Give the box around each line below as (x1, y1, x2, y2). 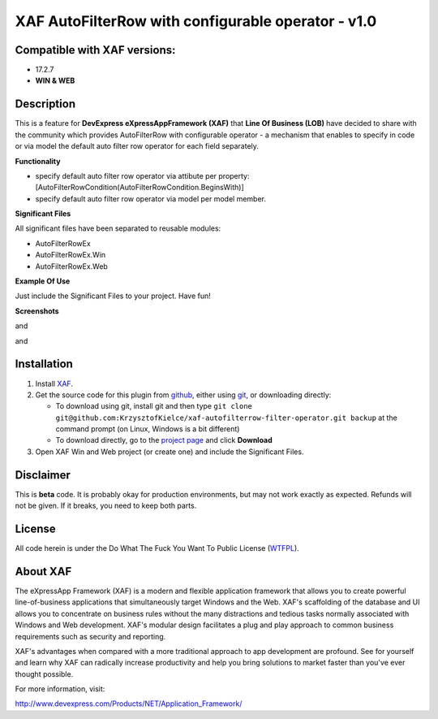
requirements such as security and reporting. (15, 631, 166, 641)
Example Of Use (15, 276, 71, 286)
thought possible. (15, 669, 74, 678)
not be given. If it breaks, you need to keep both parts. (15, 500, 197, 511)
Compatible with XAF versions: (15, 43, 176, 57)
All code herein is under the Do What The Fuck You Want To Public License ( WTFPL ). (15, 544, 299, 553)
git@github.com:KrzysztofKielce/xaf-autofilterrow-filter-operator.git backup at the (55, 413, 397, 422)
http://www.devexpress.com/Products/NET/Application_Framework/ (15, 699, 243, 708)
